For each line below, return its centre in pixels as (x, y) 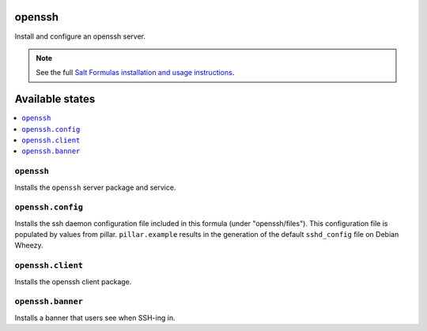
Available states (55, 99)
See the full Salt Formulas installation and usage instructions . (135, 73)
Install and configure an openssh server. (80, 36)
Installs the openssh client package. (73, 281)
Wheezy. (29, 246)
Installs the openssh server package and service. (95, 187)
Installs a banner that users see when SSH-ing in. (95, 318)
